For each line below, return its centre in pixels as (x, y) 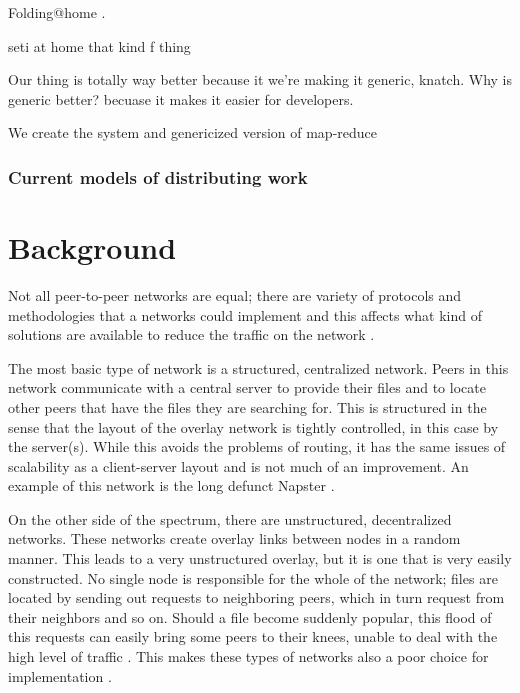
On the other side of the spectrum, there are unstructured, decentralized (230, 518)
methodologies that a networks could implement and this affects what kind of (245, 314)
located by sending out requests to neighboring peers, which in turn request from (256, 597)
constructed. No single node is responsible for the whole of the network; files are (253, 577)
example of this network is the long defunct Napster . (171, 485)
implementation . (60, 675)
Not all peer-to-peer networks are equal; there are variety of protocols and (235, 294)
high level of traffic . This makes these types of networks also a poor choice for (248, 656)
